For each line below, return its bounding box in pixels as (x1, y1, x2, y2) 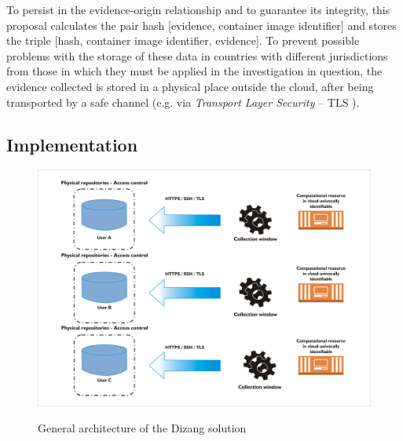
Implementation (6, 132, 138, 156)
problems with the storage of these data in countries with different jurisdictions (6, 47, 388, 64)
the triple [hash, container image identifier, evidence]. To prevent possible (6, 32, 360, 49)
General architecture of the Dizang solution (38, 420, 247, 436)
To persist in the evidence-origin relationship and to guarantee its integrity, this (6, 2, 390, 17)
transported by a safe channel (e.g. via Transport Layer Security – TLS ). (6, 93, 360, 110)
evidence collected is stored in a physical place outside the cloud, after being (6, 78, 374, 94)
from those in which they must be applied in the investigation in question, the (6, 63, 383, 79)
